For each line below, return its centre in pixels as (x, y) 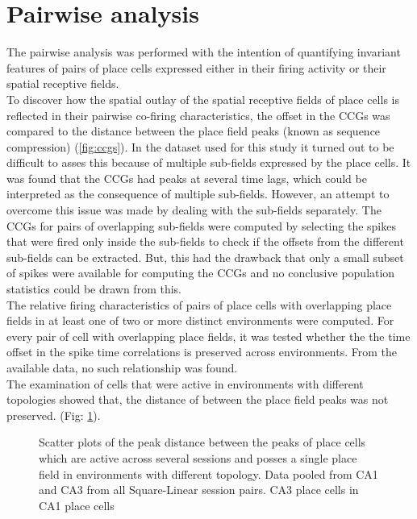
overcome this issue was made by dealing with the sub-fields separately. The (194, 210)
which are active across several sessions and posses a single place (198, 457)
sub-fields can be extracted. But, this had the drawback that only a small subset (205, 257)
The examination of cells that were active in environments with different (185, 383)
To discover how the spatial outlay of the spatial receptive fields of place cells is (203, 99)
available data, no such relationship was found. (122, 367)
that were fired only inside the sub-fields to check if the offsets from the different (205, 241)
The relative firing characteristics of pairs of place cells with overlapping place (199, 304)
